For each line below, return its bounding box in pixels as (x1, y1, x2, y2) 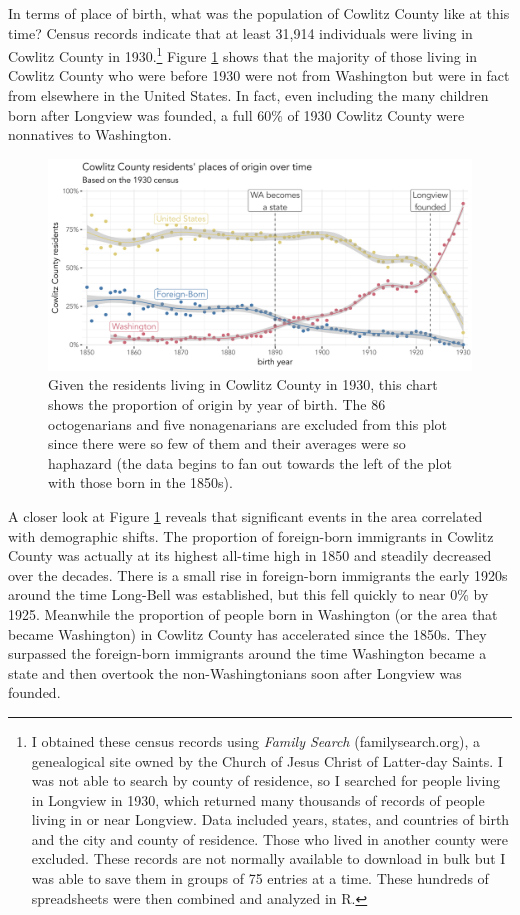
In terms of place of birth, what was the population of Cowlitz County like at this (8, 3, 510, 23)
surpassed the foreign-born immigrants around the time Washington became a (8, 643, 487, 664)
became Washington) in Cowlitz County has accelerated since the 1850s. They (8, 623, 487, 644)
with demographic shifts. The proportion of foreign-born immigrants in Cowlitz (8, 525, 494, 546)
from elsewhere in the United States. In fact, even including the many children (8, 85, 489, 106)
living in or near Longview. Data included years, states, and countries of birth (31, 809, 510, 830)
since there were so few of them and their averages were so (48, 433, 406, 454)
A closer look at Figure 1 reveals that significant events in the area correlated (8, 505, 483, 526)
